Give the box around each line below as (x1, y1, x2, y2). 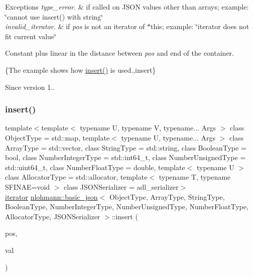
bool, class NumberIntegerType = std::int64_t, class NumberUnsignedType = (5, 152, 246, 163)
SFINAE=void (5, 181, 50, 192)
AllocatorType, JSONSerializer (5, 211, 100, 221)
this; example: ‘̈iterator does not (151, 21, 249, 32)
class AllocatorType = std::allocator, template (5, 172, 148, 182)
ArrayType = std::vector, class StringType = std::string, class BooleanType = (5, 142, 246, 153)
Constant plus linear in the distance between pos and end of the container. (5, 48, 234, 58)
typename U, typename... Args (121, 132, 216, 143)
